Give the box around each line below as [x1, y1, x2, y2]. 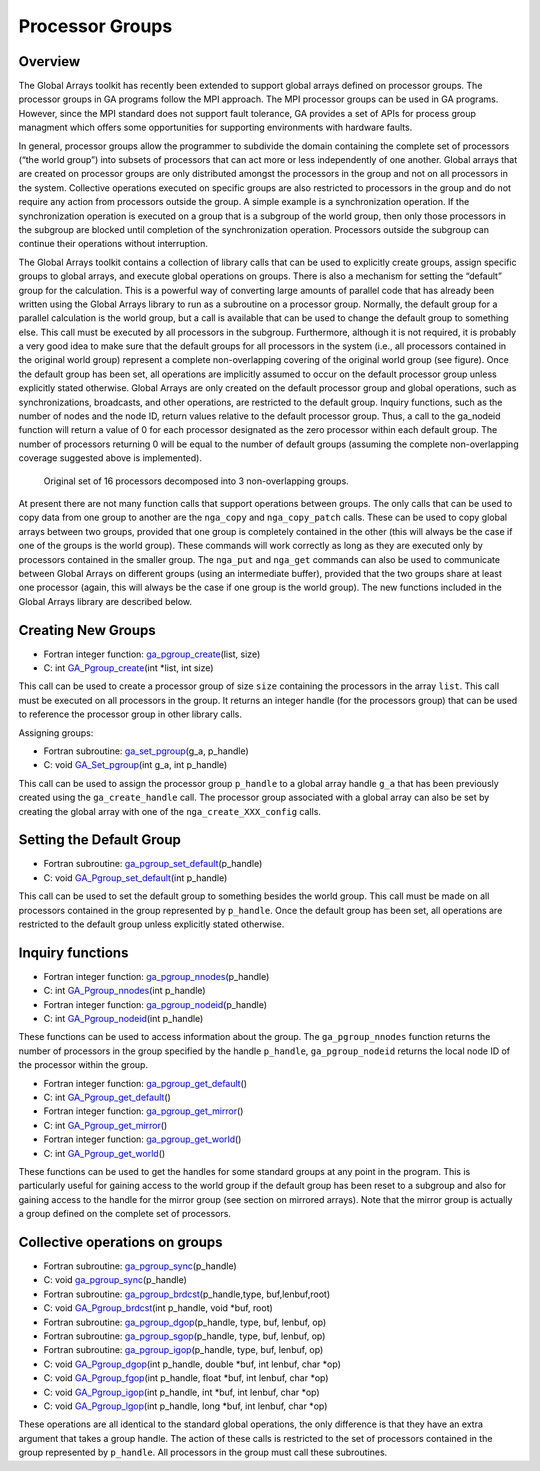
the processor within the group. [18, 1059, 149, 1071]
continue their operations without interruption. [18, 238, 209, 250]
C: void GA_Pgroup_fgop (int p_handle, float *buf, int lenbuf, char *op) [43, 1372, 329, 1384]
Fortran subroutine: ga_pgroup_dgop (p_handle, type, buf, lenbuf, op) [43, 1316, 327, 1328]
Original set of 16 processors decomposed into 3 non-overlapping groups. [43, 475, 349, 487]
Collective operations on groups [18, 1233, 224, 1250]
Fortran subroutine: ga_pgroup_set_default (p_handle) [43, 858, 263, 870]
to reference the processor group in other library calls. [18, 708, 242, 720]
